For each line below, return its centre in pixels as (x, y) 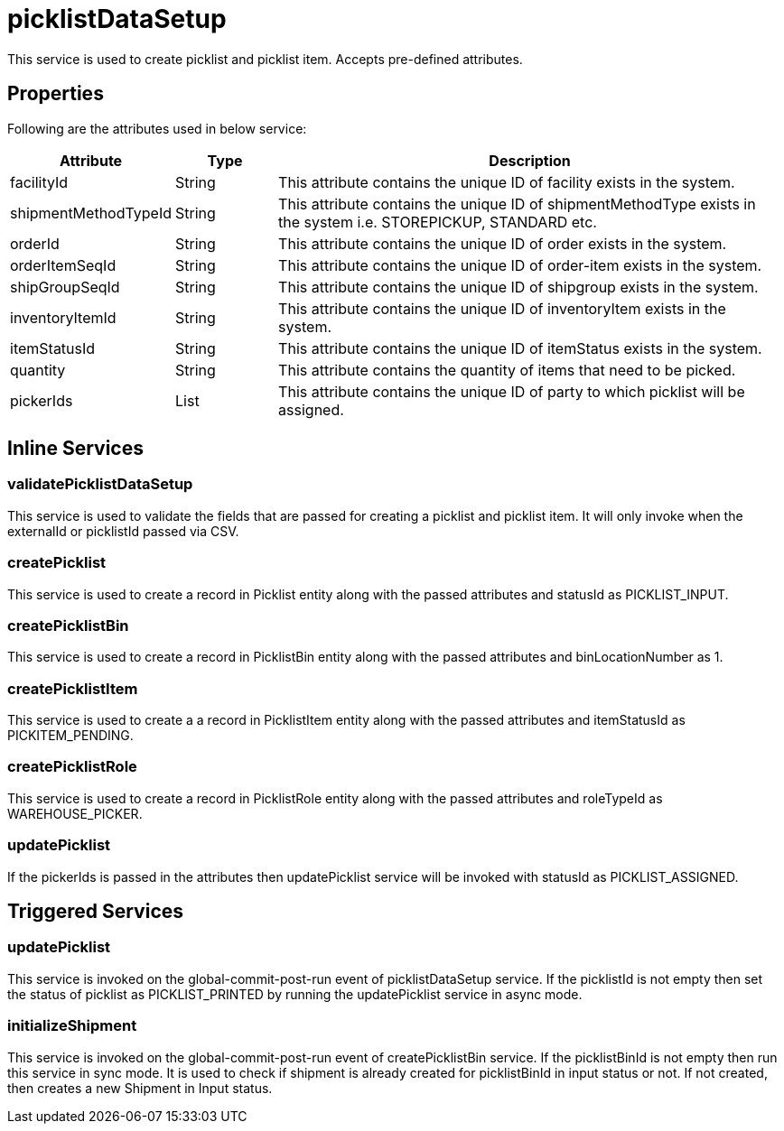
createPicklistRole (72, 767)
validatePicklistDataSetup (100, 484)
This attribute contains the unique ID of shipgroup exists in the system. (518, 287)
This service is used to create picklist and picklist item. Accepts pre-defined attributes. (265, 59)
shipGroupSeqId (65, 287)
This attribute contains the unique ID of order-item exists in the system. (520, 265)
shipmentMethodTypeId (91, 213)
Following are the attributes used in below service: (157, 128)
